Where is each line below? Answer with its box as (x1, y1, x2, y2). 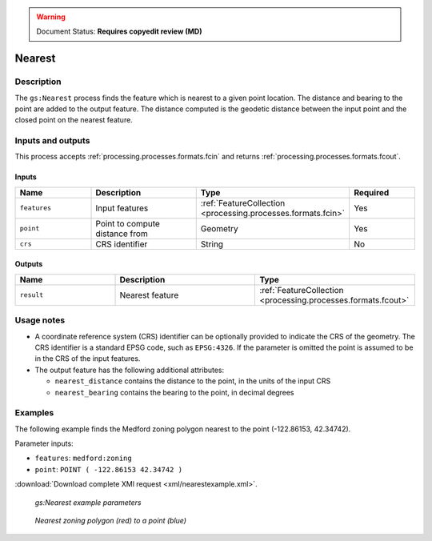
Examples (14, 407, 54, 419)
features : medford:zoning (34, 453, 132, 463)
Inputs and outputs (14, 135, 90, 146)
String (200, 238, 224, 250)
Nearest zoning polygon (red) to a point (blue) (34, 516, 187, 526)
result (19, 291, 44, 299)
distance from (95, 228, 148, 239)
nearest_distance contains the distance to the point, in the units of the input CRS (54, 376, 331, 386)
